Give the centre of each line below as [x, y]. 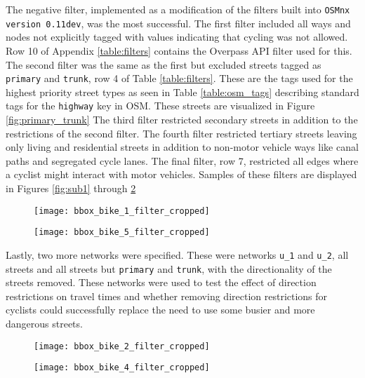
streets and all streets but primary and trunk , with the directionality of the [169, 268]
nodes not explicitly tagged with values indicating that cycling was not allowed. [177, 37]
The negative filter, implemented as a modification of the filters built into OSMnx [178, 9]
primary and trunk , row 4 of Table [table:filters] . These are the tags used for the [179, 78]
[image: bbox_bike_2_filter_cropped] [122, 346]
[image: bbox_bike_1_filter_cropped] [122, 211]
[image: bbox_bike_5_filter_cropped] [122, 232]
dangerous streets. [44, 323]
